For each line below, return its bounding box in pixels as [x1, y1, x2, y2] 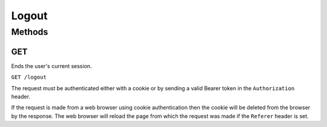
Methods [11, 26, 48, 37]
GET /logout [11, 74, 47, 81]
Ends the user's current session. [11, 62, 92, 69]
